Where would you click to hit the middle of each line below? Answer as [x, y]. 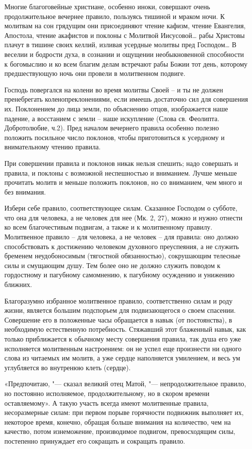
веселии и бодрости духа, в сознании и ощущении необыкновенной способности [124, 54]
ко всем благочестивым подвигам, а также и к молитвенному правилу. [109, 227]
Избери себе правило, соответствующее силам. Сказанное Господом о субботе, [121, 208]
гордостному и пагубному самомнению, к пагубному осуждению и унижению [119, 275]
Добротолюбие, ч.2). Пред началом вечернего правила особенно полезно [112, 128]
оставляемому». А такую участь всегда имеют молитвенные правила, [107, 403]
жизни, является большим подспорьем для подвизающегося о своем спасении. [120, 310]
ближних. [18, 284]
